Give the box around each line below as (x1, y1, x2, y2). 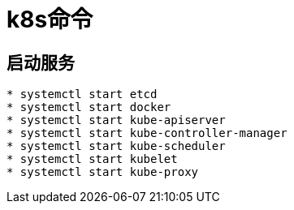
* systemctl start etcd (6, 88, 158, 101)
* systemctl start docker (6, 101, 171, 114)
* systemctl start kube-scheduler (6, 139, 226, 153)
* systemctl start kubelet (6, 152, 178, 166)
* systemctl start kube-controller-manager (6, 126, 288, 140)
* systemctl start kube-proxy (6, 165, 199, 179)
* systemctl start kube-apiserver (6, 114, 226, 127)
